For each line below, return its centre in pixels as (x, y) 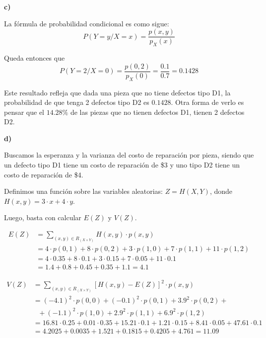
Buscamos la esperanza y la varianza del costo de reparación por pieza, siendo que (129, 155)
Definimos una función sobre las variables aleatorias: (83, 191)
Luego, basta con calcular (43, 217)
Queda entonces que (34, 58)
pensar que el (24, 112)
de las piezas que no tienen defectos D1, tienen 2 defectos (157, 112)
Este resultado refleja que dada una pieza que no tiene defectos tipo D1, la (117, 92)
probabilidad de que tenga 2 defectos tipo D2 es (77, 102)
